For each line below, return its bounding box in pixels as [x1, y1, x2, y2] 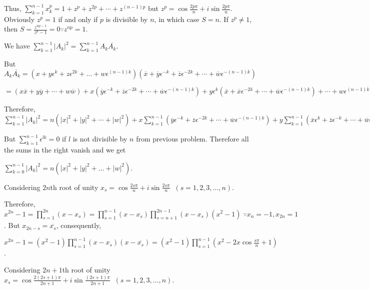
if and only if [58, 13, 98, 24]
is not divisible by [72, 133, 127, 144]
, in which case [154, 13, 199, 24]
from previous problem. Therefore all [136, 133, 249, 144]
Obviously [4, 13, 35, 24]
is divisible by [105, 13, 148, 24]
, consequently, [56, 220, 101, 230]
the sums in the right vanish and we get [4, 144, 126, 154]
